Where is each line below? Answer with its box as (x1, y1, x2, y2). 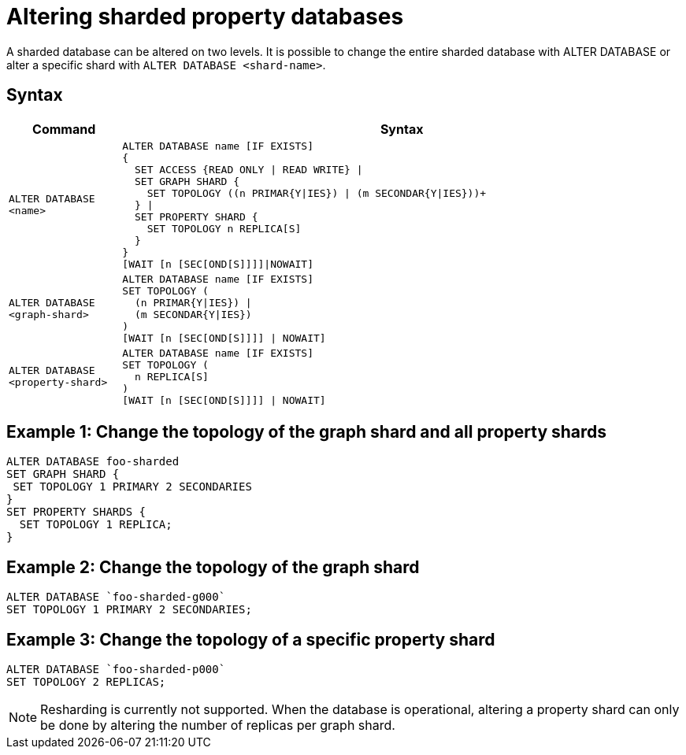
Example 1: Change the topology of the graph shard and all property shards (6, 422, 607, 442)
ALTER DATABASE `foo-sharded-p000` (6, 663, 226, 676)
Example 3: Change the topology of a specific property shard (6, 629, 495, 650)
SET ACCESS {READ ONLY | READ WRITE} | (134, 163, 363, 176)
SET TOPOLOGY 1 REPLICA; (19, 518, 172, 531)
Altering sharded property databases (6, 3, 404, 30)
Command (32, 120, 96, 137)
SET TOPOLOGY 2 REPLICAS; (6, 675, 166, 689)
